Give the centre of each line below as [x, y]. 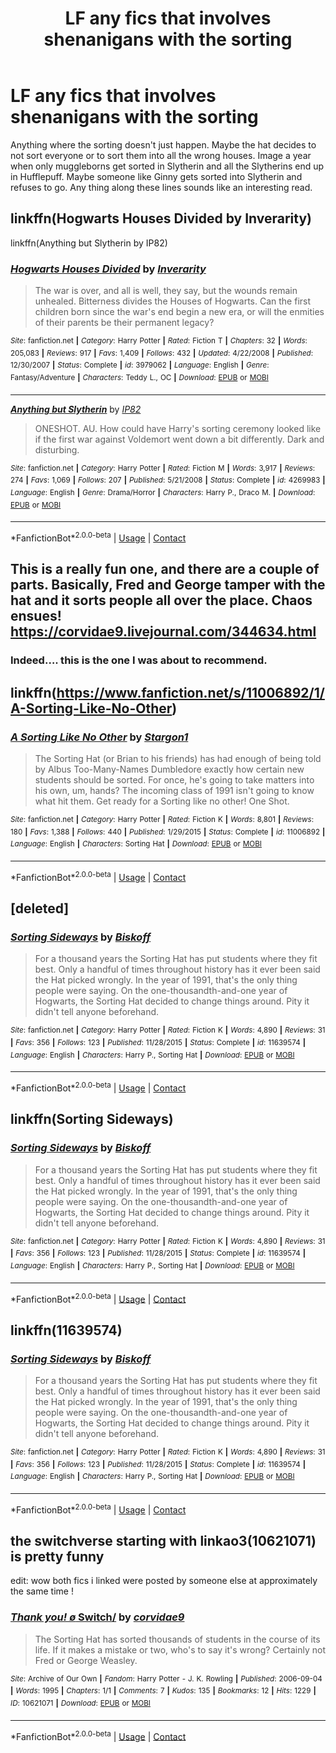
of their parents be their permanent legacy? [124, 323]
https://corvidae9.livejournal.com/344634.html [163, 632]
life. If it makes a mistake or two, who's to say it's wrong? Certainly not [180, 1649]
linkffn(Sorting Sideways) [92, 1119]
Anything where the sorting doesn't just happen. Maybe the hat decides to [163, 144]
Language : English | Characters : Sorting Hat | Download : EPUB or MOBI [136, 844]
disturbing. [57, 449]
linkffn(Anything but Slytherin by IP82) [89, 243]
